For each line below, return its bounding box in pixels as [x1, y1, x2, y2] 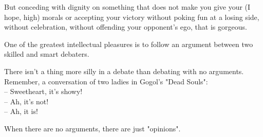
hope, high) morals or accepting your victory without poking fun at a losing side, [4, 11, 259, 22]
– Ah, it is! [4, 106, 38, 117]
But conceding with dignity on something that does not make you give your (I [4, 2, 251, 12]
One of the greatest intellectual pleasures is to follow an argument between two [4, 38, 253, 49]
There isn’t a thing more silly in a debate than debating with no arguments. [4, 65, 244, 76]
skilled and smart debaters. [4, 49, 89, 59]
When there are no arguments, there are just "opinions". [4, 123, 181, 133]
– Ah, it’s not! [4, 96, 49, 106]
